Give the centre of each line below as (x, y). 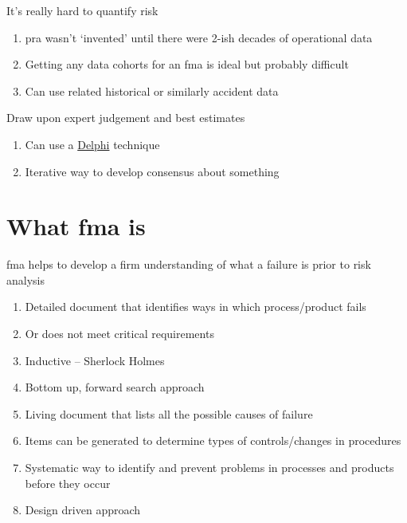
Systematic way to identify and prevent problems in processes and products (209, 468)
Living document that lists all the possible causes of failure (169, 413)
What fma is (76, 226)
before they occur (68, 483)
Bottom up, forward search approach (115, 387)
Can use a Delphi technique (92, 144)
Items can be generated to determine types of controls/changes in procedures (213, 440)
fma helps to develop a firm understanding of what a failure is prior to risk (189, 264)
